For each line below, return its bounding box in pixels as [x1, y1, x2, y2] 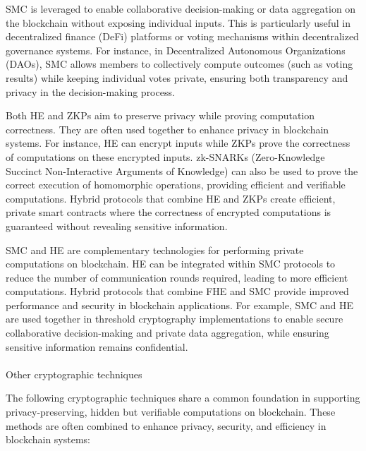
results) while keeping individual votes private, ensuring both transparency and [6, 70, 348, 85]
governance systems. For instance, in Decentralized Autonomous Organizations [6, 42, 346, 57]
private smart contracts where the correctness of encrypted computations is [6, 205, 331, 220]
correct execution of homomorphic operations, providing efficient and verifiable [6, 177, 346, 192]
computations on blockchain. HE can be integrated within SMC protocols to [6, 256, 336, 271]
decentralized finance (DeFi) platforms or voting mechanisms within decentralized [6, 29, 359, 44]
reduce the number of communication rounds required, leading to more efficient [6, 270, 348, 284]
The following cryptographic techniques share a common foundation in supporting [6, 390, 360, 405]
